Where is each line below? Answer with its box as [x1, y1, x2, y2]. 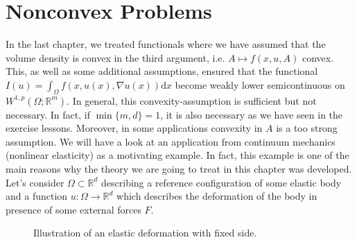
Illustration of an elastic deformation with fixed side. [33, 225, 257, 240]
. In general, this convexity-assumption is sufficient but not [67, 93, 317, 107]
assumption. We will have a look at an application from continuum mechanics [6, 134, 336, 148]
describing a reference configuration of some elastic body [101, 175, 342, 189]
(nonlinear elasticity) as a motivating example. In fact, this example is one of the [6, 148, 349, 162]
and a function [6, 189, 68, 203]
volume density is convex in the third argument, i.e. [6, 50, 225, 64]
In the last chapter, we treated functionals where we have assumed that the [6, 37, 326, 51]
